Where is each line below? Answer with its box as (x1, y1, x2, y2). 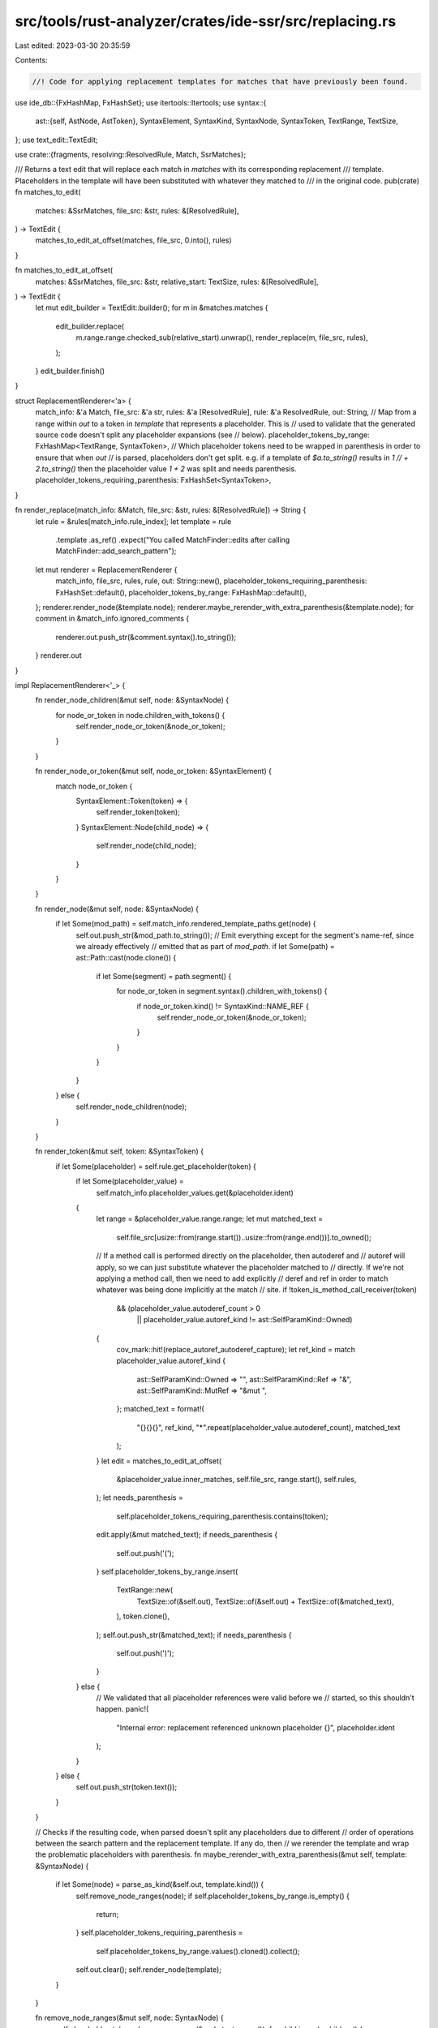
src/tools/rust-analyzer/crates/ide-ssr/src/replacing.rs (15, 12, 397, 30)
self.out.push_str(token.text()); (75, 1782, 178, 1792)
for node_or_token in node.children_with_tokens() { (55, 710, 225, 720)
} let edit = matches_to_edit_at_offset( (96, 1456, 222, 1466)
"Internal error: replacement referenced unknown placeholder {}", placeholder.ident (116, 1722, 395, 1732)
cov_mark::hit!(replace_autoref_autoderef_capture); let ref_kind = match (116, 1344, 356, 1354)
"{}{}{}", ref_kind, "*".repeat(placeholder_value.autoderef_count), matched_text (136, 1422, 401, 1432)
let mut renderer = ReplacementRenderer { (35, 565, 178, 574)
